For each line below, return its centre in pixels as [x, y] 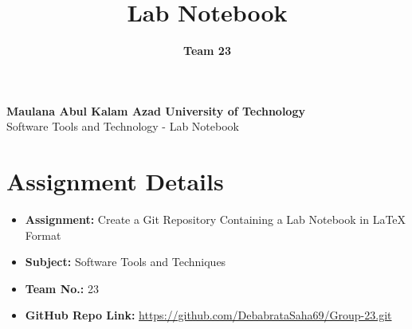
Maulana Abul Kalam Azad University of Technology [156, 110]
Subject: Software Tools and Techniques [126, 262]
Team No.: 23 [62, 288]
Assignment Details [115, 181]
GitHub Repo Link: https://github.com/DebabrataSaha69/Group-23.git [208, 315]
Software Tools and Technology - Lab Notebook [123, 126]
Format [43, 235]
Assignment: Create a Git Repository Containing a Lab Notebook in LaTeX [216, 219]
